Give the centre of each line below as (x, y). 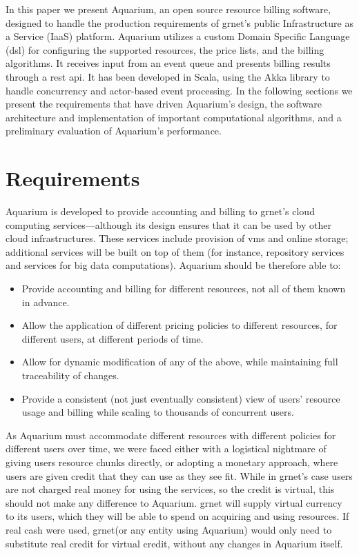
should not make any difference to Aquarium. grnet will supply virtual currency (174, 502)
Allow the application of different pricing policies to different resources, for (179, 325)
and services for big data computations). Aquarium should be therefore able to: (173, 265)
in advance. (46, 302)
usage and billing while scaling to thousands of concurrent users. (158, 412)
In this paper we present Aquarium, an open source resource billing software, (168, 9)
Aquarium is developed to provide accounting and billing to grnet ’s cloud (160, 211)
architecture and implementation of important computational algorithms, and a (174, 117)
